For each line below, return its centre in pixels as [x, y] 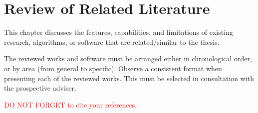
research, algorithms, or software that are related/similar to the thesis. [112, 42]
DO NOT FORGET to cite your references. [71, 104]
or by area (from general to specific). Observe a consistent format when [113, 68]
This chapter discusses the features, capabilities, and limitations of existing [119, 32]
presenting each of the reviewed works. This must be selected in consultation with [129, 78]
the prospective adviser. [40, 88]
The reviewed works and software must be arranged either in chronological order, [128, 58]
